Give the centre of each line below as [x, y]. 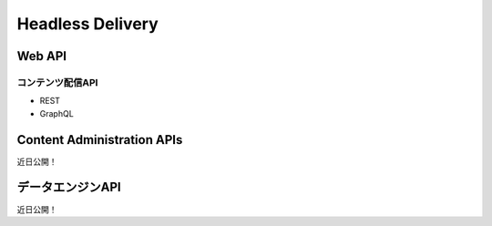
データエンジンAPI [69, 187]
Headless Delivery [87, 24]
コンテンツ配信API [57, 82]
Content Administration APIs [100, 140]
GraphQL [57, 113]
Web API [42, 56]
